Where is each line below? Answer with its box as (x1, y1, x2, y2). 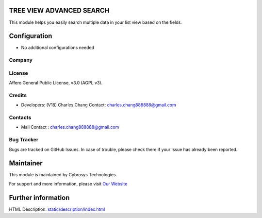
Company (9, 57, 33, 64)
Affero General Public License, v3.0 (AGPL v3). (9, 80, 103, 86)
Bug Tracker (9, 136, 39, 143)
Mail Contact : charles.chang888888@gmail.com (21, 124, 119, 130)
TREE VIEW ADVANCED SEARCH (9, 6, 110, 15)
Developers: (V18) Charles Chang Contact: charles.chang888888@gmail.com (21, 102, 177, 108)
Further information (9, 193, 70, 201)
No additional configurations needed (21, 45, 95, 50)
